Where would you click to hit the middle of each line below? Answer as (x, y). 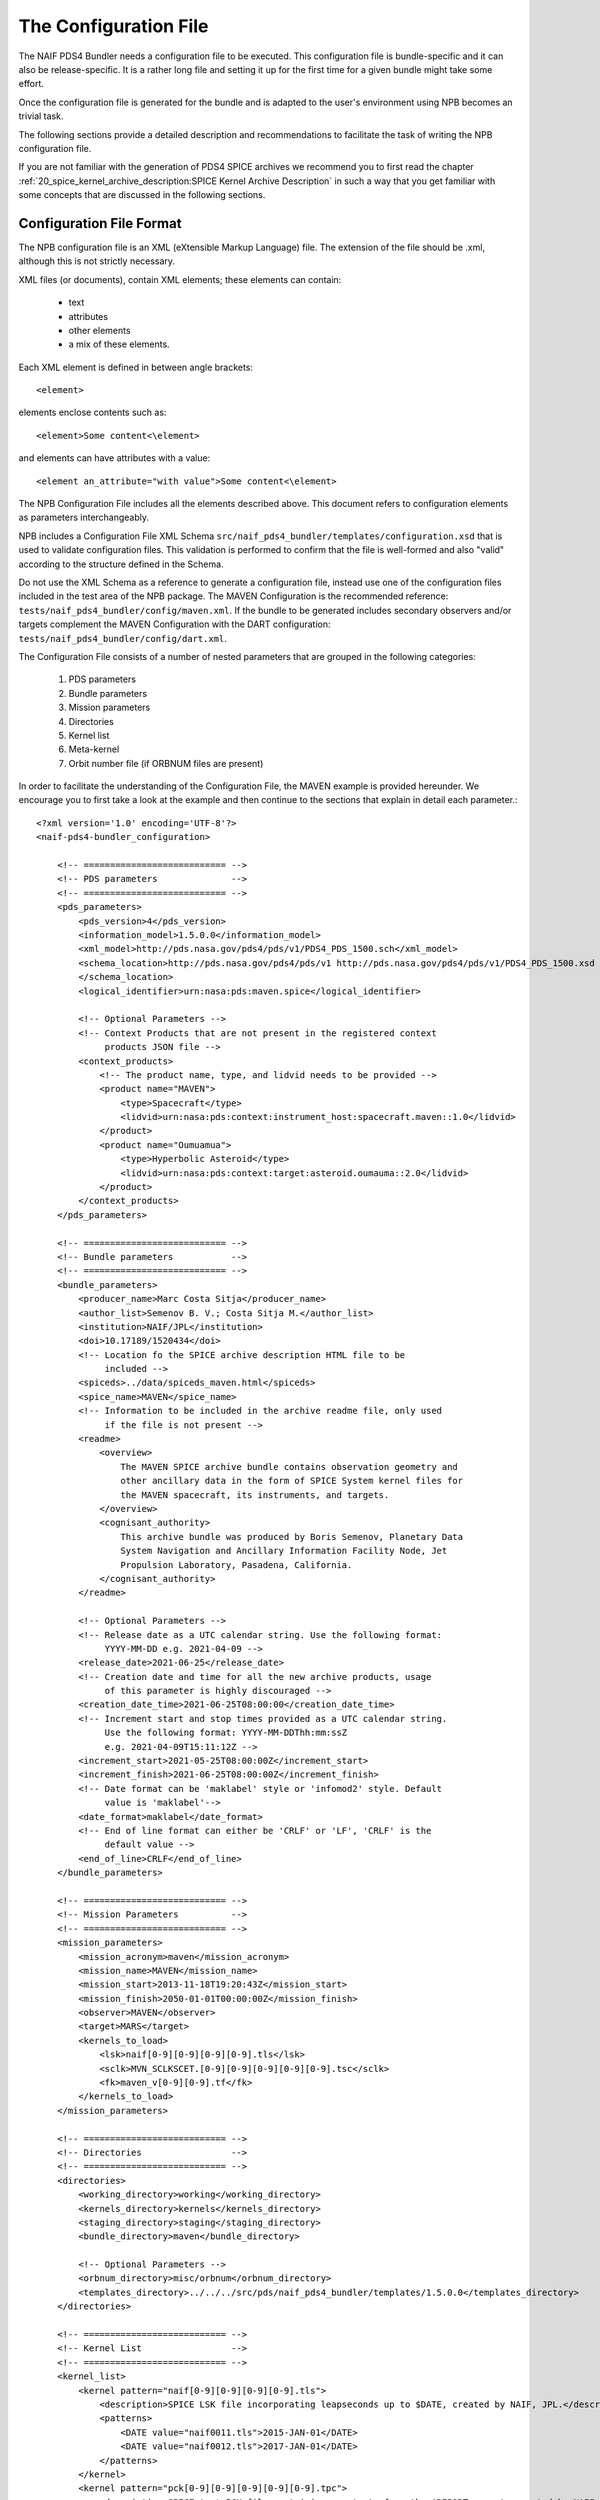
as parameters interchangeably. (84, 517)
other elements (99, 330)
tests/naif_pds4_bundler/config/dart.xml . (122, 638)
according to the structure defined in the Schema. (121, 564)
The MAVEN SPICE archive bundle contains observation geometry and (289, 1466)
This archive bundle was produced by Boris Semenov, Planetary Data (292, 1536)
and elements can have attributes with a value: (114, 458)
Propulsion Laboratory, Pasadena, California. (236, 1564)
